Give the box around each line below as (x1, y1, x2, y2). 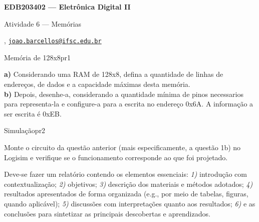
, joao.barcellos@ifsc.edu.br (4, 35, 102, 46)
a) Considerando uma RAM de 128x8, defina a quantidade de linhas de (4, 69, 223, 79)
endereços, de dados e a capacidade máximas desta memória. (4, 79, 190, 89)
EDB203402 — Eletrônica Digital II (4, 2, 131, 12)
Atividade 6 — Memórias (4, 18, 82, 29)
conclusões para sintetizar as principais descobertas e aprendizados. (4, 208, 210, 218)
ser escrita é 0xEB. (4, 108, 62, 119)
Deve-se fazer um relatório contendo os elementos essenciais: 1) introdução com (4, 169, 247, 179)
